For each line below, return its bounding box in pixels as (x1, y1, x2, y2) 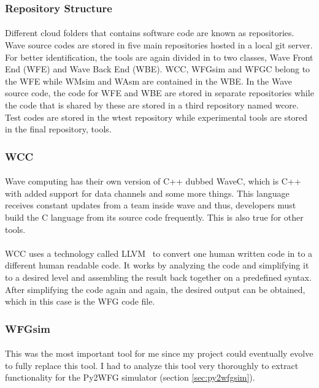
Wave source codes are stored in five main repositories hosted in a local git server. (5, 39, 313, 51)
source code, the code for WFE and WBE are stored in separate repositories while (5, 86, 314, 99)
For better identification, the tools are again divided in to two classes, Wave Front (5, 50, 313, 63)
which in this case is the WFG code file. (5, 295, 155, 308)
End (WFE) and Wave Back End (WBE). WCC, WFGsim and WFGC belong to (5, 63, 310, 75)
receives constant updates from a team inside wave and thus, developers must (5, 199, 296, 211)
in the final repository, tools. (5, 123, 112, 135)
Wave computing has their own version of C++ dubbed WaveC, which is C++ (5, 175, 301, 188)
